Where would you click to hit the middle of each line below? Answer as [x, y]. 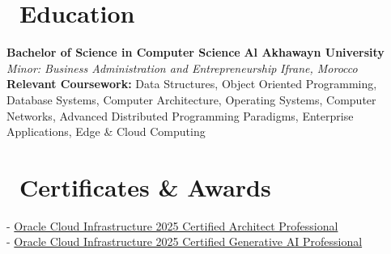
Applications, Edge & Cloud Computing [106, 131]
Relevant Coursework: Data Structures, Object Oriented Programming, [192, 84]
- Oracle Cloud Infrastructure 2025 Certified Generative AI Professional [185, 241]
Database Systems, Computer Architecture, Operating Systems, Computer [191, 99]
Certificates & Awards [145, 186]
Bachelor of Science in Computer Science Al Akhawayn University [195, 52]
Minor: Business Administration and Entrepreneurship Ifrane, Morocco [182, 68]
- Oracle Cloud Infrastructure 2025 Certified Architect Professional [172, 225]
